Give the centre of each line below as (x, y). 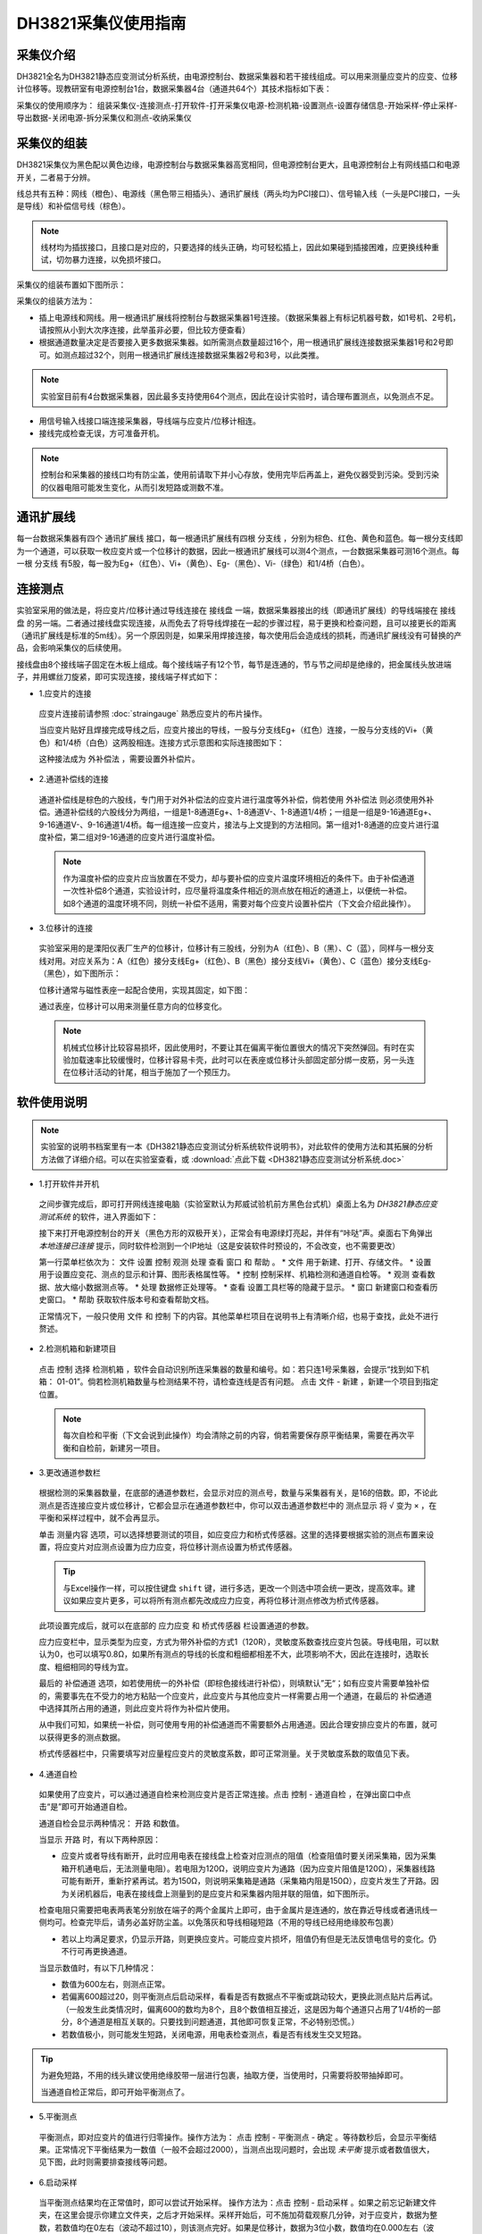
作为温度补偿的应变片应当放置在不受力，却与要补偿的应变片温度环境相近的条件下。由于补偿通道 (239, 878)
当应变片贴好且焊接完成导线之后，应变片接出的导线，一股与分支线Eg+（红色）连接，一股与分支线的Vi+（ (232, 730)
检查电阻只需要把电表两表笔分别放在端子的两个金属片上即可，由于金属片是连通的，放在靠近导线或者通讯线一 (238, 1910)
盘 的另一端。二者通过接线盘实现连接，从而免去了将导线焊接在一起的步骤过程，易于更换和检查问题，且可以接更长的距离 (237, 623)
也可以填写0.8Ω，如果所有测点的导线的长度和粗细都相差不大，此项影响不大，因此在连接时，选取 (244, 1654)
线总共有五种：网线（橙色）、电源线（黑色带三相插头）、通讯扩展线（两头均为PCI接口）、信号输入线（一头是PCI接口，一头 (238, 193)
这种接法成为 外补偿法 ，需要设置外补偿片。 (119, 759)
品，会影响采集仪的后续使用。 (71, 648)
